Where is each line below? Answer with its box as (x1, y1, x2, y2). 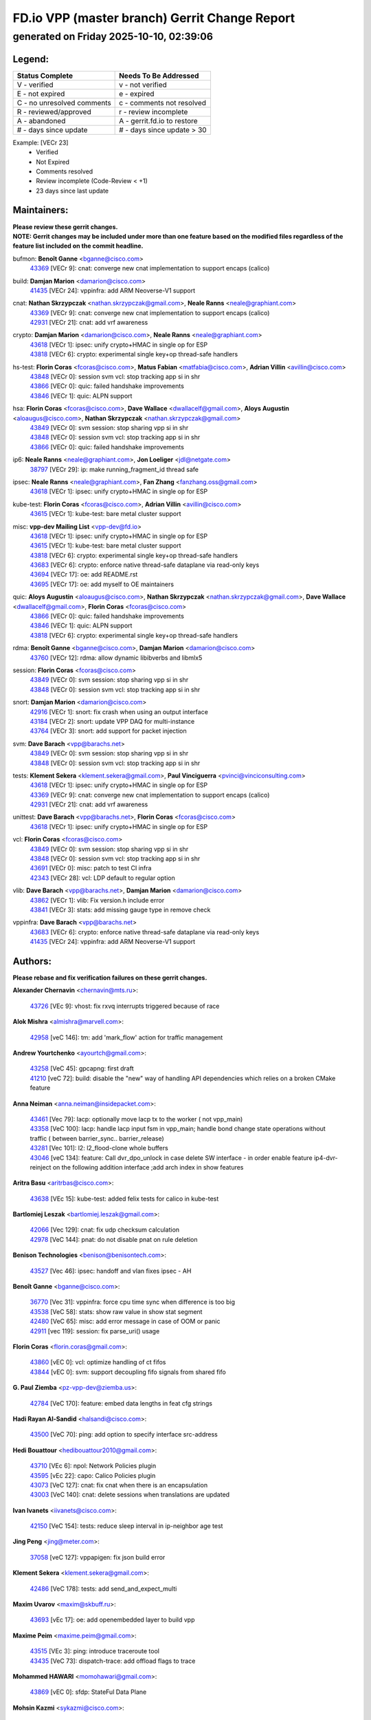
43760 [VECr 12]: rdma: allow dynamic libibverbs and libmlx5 (30, 654, 203, 662)
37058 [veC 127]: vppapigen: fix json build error (30, 1553, 166, 1561)
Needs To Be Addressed (119, 71, 199, 80)
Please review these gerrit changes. (12, 222, 118, 230)
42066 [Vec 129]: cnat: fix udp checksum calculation (30, 1225, 180, 1234)
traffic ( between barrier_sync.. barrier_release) (30, 1134, 164, 1142)
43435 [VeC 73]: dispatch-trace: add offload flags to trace (30, 1657, 196, 1665)
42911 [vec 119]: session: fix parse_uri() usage (30, 1326, 160, 1335)
